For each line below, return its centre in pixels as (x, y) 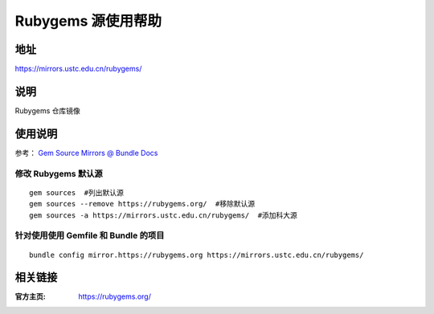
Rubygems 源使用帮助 (88, 21)
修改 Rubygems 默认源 (59, 173)
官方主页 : (30, 296)
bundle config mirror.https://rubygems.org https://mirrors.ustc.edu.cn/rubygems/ (197, 255)
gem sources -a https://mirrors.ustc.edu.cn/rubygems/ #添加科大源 (163, 215)
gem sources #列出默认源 (77, 192)
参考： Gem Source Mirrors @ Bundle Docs (86, 153)
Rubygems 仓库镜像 (47, 110)
